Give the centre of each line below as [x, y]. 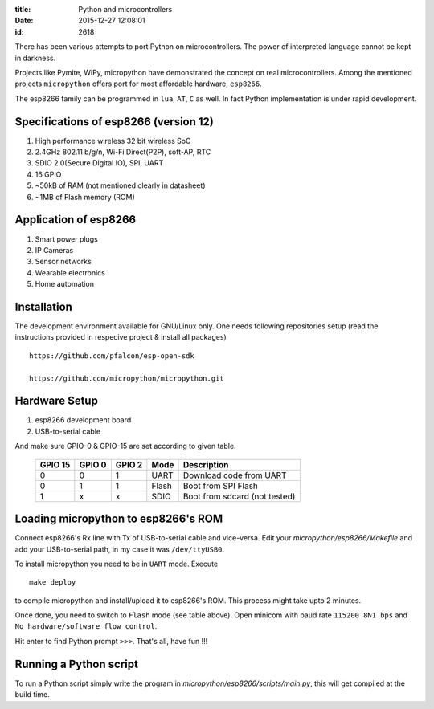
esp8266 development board [83, 420]
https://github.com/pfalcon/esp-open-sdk [112, 356]
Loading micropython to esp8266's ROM [119, 519]
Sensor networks [63, 262]
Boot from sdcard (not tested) [239, 496]
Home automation [64, 284]
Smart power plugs [66, 239]
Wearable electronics [70, 272]
